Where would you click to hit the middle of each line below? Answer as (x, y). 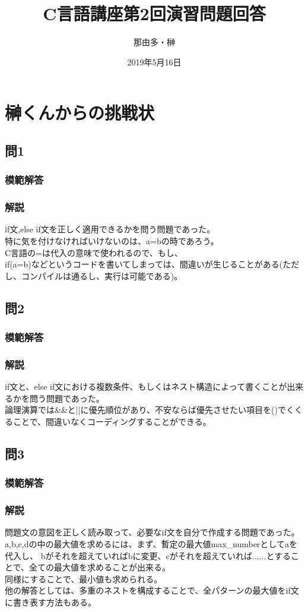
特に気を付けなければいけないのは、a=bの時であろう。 (112, 240)
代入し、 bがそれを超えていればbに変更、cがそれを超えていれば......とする (148, 555)
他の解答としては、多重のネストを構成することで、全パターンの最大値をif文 (152, 590)
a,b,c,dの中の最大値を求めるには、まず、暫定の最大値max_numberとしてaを (151, 543)
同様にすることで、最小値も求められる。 (84, 578)
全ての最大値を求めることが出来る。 (100, 567)
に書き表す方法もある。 (50, 602)
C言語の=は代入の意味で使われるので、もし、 (94, 252)
